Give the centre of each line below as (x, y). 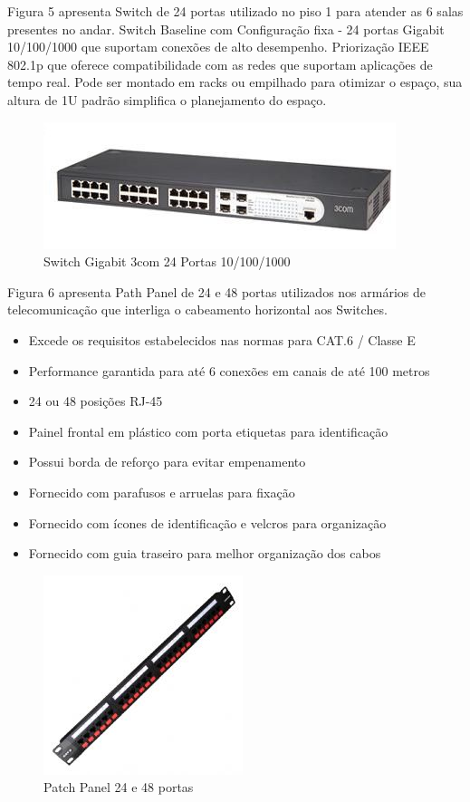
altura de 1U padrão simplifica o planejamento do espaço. (167, 99)
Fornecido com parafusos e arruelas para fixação (162, 492)
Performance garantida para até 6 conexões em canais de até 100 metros (229, 370)
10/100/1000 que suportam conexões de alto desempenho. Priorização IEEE (218, 47)
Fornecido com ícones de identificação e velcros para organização (207, 522)
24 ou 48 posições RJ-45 (96, 401)
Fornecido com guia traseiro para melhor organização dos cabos (205, 553)
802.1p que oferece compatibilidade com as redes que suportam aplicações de (220, 64)
